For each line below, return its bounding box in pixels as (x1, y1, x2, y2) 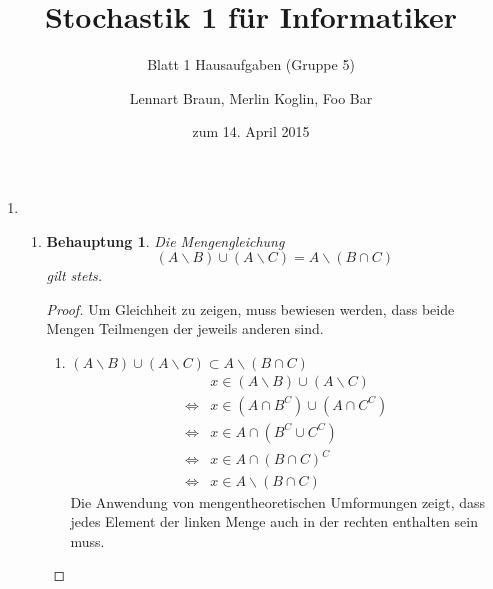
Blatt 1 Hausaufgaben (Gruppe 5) (147, 54, 355, 75)
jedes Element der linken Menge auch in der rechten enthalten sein (70, 511, 478, 532)
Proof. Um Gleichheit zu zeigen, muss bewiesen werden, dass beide (46, 298, 455, 319)
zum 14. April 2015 (192, 121, 310, 142)
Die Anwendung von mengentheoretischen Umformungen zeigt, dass (70, 491, 486, 512)
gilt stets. (46, 265, 103, 286)
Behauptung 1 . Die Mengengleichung (46, 230, 285, 251)
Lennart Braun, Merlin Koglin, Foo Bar (129, 87, 373, 108)
